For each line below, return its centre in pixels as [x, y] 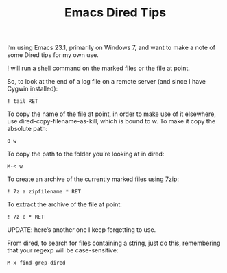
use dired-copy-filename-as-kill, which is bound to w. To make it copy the [111, 121]
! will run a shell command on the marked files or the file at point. [99, 68]
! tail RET [23, 102]
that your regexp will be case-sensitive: [63, 250]
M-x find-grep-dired [37, 263]
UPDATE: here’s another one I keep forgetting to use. [82, 230]
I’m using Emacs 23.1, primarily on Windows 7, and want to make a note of [111, 48]
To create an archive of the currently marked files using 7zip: [93, 179]
